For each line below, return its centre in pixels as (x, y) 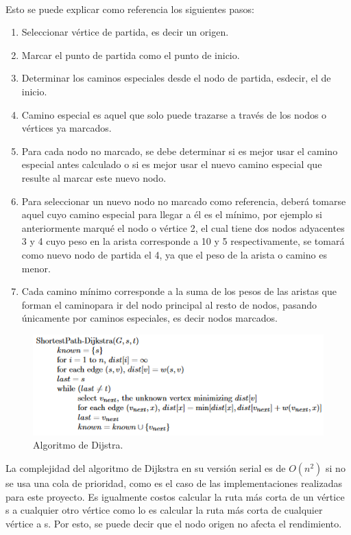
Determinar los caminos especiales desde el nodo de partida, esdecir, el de (176, 78)
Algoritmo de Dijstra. (78, 445)
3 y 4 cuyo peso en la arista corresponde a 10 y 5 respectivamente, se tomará (183, 241)
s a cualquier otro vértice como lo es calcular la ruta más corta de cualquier (164, 510)
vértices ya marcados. (66, 128)
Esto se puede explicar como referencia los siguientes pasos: (130, 9)
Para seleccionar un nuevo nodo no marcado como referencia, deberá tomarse (184, 201)
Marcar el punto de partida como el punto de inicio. (131, 55)
